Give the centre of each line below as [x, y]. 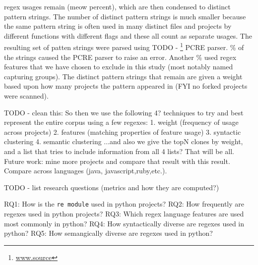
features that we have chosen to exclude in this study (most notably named [119, 67]
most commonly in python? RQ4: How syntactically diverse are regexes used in [124, 223]
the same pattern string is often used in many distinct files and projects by [118, 26]
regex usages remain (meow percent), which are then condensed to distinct [117, 6]
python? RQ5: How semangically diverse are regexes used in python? [108, 233]
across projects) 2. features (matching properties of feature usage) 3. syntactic [123, 132]
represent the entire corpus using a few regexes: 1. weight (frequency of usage [121, 122]
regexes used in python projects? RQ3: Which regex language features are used [124, 213]
